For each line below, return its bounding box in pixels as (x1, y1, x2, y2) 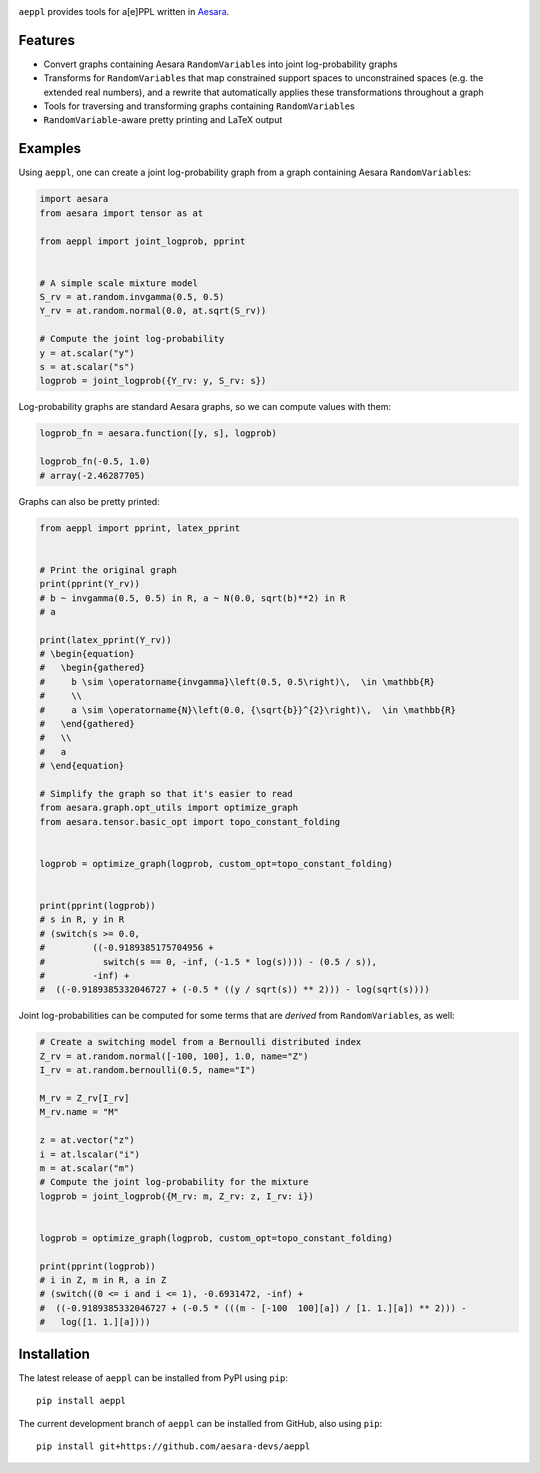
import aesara (39, 193, 109, 205)
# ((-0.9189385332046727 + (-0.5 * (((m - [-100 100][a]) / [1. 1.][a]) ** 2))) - (39, 1302, 467, 1314)
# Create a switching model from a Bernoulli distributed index (39, 1036, 362, 1048)
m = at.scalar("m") (39, 1162, 135, 1174)
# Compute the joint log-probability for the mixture (39, 1176, 309, 1188)
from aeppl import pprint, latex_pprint (39, 522, 240, 534)
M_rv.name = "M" (39, 1106, 120, 1118)
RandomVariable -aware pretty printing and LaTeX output (43, 114, 283, 126)
